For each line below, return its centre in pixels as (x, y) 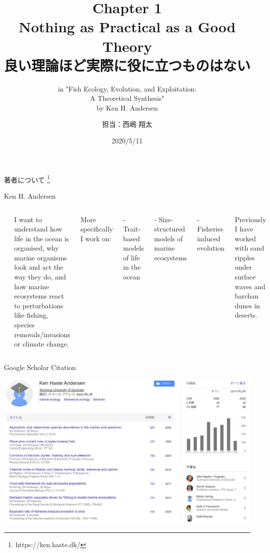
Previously (250, 219)
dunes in (247, 305)
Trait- (132, 229)
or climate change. (42, 344)
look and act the (39, 267)
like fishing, (31, 315)
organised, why (37, 248)
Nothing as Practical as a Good (127, 27)
